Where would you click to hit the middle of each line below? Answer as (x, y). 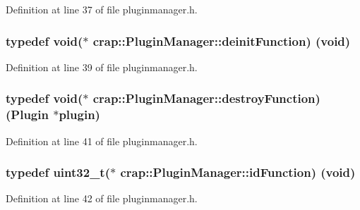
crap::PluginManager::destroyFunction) (206, 98)
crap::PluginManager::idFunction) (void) (238, 172)
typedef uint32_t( (58, 172)
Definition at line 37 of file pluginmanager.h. (102, 9)
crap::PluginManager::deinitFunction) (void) (222, 41)
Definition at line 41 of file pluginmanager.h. (102, 141)
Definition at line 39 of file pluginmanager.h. (102, 67)
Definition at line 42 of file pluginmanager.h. (102, 198)
